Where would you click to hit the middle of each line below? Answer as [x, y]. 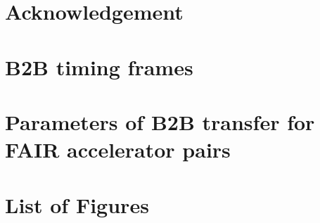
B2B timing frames [99, 66]
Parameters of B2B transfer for [160, 121]
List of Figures [77, 204]
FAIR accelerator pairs [118, 149]
